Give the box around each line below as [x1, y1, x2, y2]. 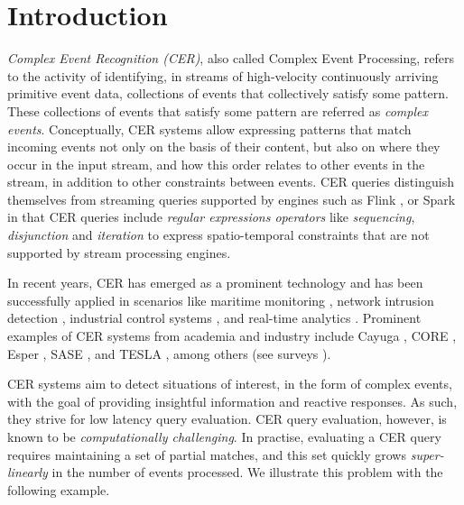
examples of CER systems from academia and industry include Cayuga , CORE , [7, 326, 457, 345]
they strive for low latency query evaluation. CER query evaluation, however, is [7, 409, 447, 428]
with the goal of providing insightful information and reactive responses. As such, [7, 391, 458, 410]
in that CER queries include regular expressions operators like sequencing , [7, 207, 415, 226]
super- [410, 445, 444, 464]
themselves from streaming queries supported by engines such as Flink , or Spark [7, 189, 456, 208]
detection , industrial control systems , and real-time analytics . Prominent [7, 308, 422, 327]
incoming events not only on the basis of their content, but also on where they [7, 137, 441, 156]
